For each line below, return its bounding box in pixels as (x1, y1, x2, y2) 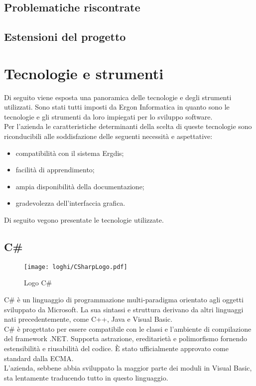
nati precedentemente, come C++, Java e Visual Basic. (4, 314, 173, 324)
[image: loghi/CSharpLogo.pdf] (24, 263, 128, 270)
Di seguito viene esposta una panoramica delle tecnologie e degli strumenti (4, 92, 232, 102)
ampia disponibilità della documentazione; (15, 181, 144, 191)
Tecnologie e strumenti (4, 63, 164, 83)
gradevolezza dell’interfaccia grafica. (15, 198, 126, 208)
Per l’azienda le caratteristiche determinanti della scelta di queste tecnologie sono (4, 121, 252, 131)
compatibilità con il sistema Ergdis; (15, 147, 124, 158)
